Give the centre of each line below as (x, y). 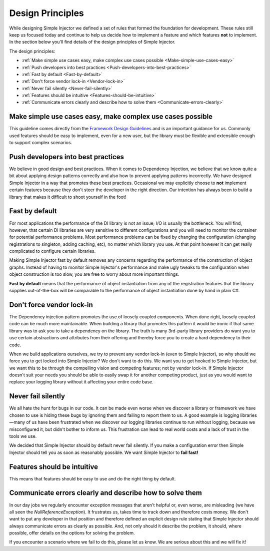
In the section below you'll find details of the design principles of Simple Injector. (92, 42)
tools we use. (23, 436)
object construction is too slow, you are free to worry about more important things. (94, 274)
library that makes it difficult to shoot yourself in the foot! (68, 197)
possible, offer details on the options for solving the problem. (72, 533)
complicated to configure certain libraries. (52, 251)
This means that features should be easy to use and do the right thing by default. (92, 478)
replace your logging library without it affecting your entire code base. (81, 382)
